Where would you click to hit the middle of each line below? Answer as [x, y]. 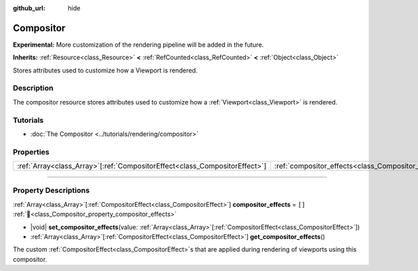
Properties [31, 152]
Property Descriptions [51, 190]
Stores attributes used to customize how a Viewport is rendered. [105, 70]
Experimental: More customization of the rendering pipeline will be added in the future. [138, 45]
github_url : [29, 8]
